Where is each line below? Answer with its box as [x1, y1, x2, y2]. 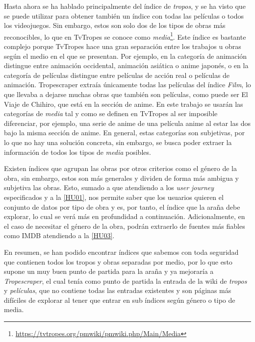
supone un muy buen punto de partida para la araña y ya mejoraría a [4, 266, 214, 276]
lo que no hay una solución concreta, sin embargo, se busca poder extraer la [4, 137, 232, 147]
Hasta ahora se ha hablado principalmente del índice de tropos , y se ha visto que [4, 1, 246, 11]
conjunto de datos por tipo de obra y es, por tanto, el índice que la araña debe [4, 201, 240, 212]
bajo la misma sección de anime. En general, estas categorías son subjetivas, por [4, 127, 245, 138]
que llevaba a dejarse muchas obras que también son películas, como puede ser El [4, 89, 248, 99]
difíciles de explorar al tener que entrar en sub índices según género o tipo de [4, 294, 235, 305]
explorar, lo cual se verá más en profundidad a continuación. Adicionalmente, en [4, 211, 245, 221]
